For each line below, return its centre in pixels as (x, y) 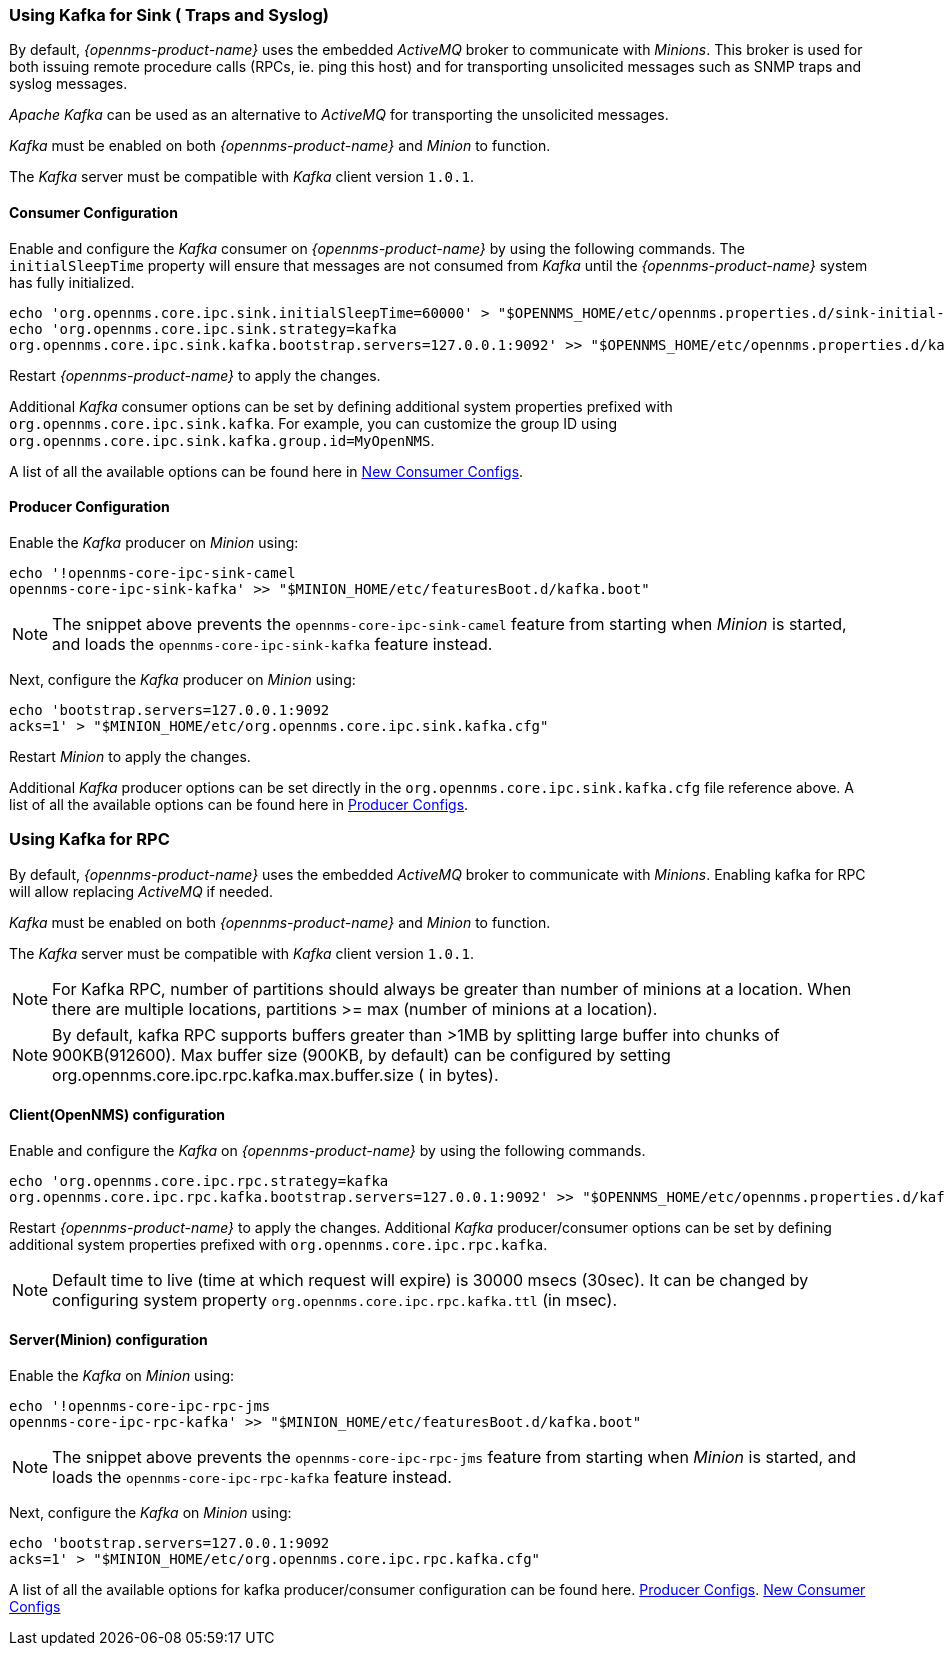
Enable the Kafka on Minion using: (122, 1375)
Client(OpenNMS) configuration (117, 1115)
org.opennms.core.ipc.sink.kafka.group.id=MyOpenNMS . (222, 440)
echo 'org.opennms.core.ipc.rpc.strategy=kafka (199, 1180)
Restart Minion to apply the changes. (130, 756)
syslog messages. (68, 84)
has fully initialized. (72, 282)
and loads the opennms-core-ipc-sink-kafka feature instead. (272, 643)
